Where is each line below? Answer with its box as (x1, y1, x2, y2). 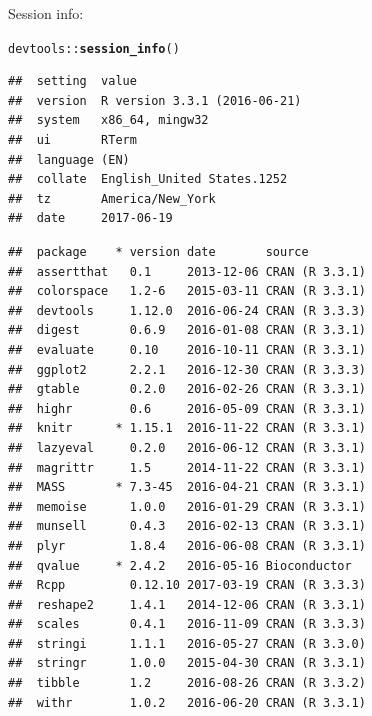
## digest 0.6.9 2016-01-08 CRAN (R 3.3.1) (8, 323, 366, 338)
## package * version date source (8, 245, 309, 259)
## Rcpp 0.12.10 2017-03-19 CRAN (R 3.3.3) (8, 578, 366, 593)
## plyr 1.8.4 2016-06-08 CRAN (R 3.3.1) (8, 538, 366, 553)
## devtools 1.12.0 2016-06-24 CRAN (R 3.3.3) (8, 303, 366, 318)
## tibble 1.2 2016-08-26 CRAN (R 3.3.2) (8, 676, 366, 691)
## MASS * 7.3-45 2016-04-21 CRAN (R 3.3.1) (8, 480, 366, 495)
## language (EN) (8, 152, 130, 167)
